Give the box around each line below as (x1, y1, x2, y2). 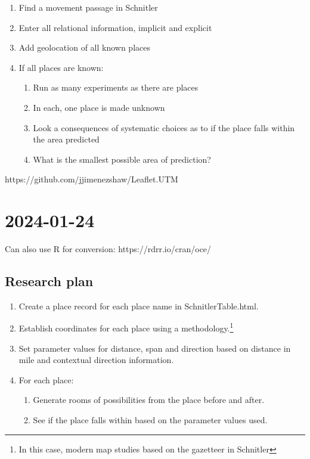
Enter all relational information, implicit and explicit (18, 21, 212, 33)
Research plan (5, 272, 94, 290)
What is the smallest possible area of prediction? (33, 153, 211, 165)
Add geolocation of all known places (18, 41, 150, 54)
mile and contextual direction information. (18, 353, 174, 366)
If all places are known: (18, 61, 104, 73)
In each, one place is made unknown (33, 101, 165, 113)
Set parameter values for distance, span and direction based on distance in (18, 342, 291, 354)
